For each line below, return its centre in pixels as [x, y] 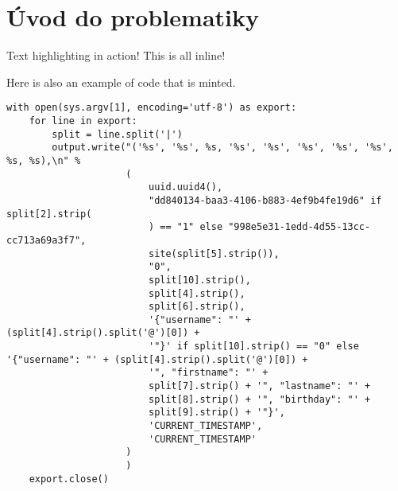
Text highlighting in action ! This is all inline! [116, 55]
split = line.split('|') [117, 134]
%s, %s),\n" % [44, 160]
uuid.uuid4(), [185, 187]
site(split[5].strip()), [214, 253]
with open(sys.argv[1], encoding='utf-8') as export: [152, 108]
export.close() [69, 479]
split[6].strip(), [197, 307]
